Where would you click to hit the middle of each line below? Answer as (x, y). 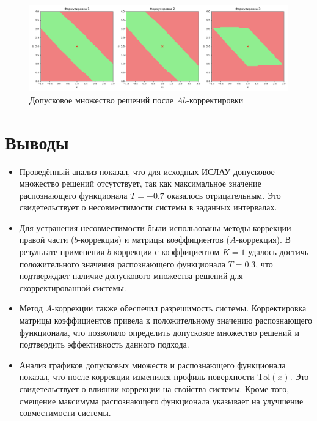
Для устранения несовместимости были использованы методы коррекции (155, 227)
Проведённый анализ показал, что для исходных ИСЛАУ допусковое (147, 171)
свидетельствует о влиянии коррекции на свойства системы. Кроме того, (154, 389)
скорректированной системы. (73, 287)
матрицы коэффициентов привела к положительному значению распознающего (166, 320)
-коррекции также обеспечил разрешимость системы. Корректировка (179, 308)
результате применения (62, 252)
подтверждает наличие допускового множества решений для (131, 276)
